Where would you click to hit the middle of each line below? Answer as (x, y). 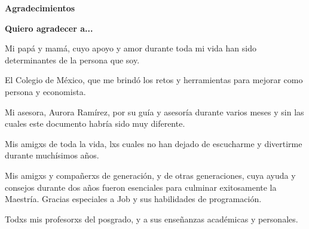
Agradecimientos (40, 8)
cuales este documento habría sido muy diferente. (95, 123)
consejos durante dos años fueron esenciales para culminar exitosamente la (141, 187)
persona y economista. (45, 91)
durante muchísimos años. (52, 155)
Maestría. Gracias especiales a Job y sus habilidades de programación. (133, 199)
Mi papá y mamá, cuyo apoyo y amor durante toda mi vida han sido (131, 48)
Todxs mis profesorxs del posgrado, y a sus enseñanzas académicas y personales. (152, 219)
